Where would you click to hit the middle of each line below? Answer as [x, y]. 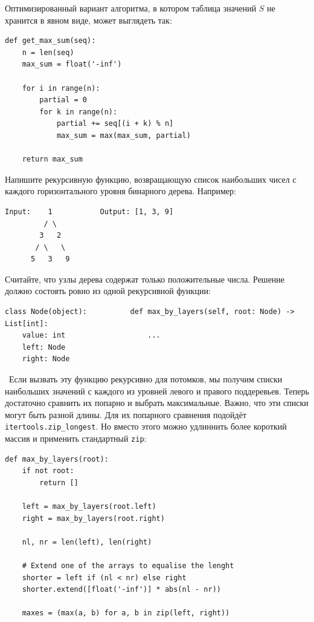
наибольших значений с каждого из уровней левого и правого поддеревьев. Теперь [157, 391]
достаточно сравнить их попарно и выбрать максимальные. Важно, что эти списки [157, 403]
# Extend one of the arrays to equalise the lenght [128, 566]
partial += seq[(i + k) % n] [115, 124]
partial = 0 [63, 100]
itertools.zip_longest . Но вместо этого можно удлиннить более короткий [146, 426]
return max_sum [52, 159]
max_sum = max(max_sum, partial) [123, 135]
